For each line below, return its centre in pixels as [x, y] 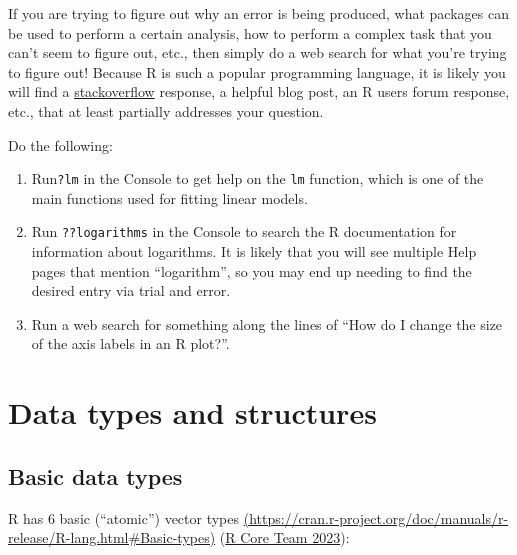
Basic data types [95, 475]
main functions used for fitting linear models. [169, 197]
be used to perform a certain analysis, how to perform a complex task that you [250, 32]
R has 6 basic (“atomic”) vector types [124, 517]
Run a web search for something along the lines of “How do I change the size [267, 323]
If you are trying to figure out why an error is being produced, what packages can [258, 13]
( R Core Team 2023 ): [284, 537]
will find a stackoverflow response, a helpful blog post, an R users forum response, [259, 91]
